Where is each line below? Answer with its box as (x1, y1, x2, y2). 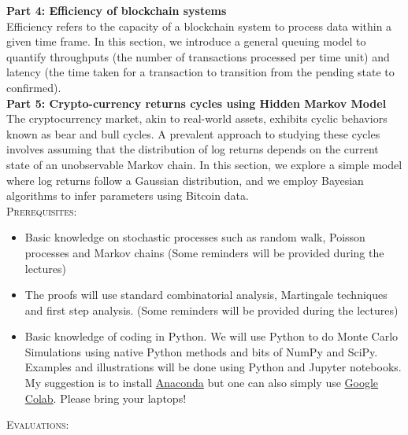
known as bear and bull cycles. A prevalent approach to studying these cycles (6, 125, 380, 142)
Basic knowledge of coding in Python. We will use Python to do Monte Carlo (24, 328, 399, 345)
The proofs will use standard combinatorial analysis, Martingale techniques (24, 286, 388, 303)
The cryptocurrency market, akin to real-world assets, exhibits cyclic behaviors (6, 110, 388, 127)
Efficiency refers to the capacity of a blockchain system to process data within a (6, 17, 392, 34)
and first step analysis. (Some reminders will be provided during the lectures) (24, 301, 399, 318)
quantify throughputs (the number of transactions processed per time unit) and (6, 48, 390, 65)
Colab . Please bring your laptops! (24, 389, 187, 406)
